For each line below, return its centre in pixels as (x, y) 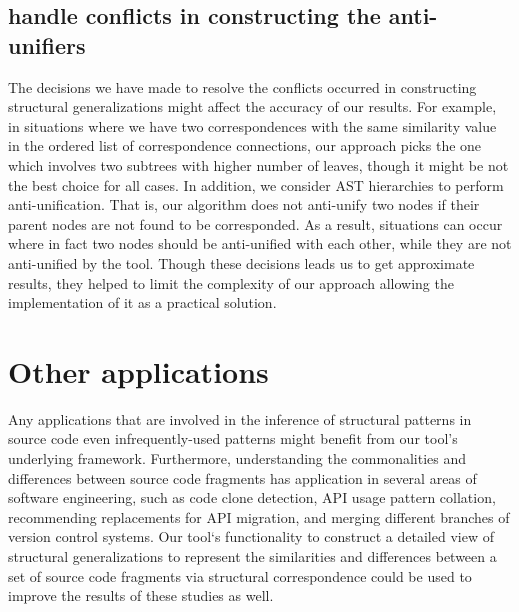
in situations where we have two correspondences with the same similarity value (252, 125)
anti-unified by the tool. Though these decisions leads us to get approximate (241, 262)
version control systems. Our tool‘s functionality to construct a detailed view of (251, 536)
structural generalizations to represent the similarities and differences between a (252, 556)
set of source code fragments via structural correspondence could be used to (240, 575)
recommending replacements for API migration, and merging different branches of (259, 516)
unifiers (47, 44)
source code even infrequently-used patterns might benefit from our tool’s (233, 438)
